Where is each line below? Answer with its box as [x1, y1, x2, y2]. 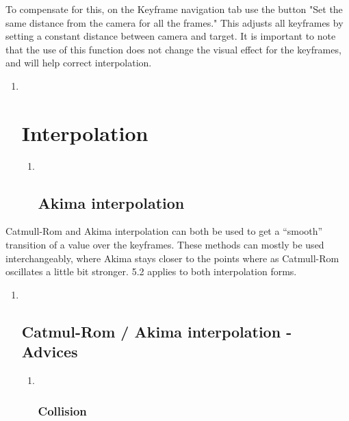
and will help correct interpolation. [5, 55, 152, 70]
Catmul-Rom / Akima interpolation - [21, 320, 292, 342]
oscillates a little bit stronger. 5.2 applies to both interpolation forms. [5, 264, 297, 279]
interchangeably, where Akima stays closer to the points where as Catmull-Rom [5, 251, 339, 265]
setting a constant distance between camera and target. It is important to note [5, 29, 336, 43]
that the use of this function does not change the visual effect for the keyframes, [5, 42, 341, 56]
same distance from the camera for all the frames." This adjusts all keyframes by [5, 15, 344, 29]
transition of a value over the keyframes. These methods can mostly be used [5, 238, 324, 252]
